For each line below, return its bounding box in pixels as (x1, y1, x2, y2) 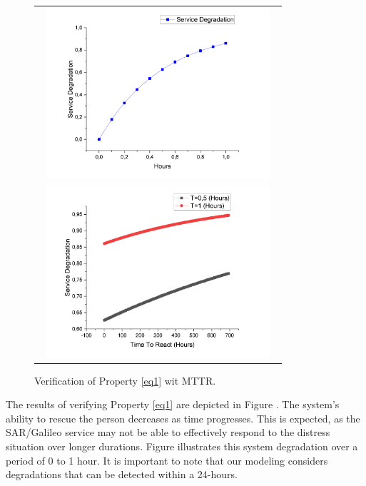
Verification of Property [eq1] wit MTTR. (34, 373, 216, 388)
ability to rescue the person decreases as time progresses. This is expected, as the (6, 410, 360, 425)
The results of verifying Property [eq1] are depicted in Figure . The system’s (6, 397, 340, 412)
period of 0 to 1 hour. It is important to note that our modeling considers (6, 452, 328, 467)
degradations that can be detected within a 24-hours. (6, 467, 238, 482)
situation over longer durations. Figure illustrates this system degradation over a (6, 439, 358, 454)
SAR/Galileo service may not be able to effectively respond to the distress (6, 425, 330, 440)
